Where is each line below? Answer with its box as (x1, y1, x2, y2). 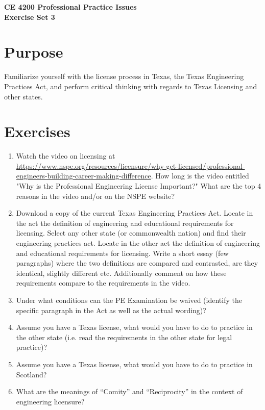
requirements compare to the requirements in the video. (16, 277, 190, 288)
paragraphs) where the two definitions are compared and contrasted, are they (16, 258, 258, 268)
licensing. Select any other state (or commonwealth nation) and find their (16, 227, 246, 238)
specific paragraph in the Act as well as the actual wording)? (16, 304, 206, 315)
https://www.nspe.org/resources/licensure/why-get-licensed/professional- (16, 160, 245, 171)
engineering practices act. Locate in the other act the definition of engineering (16, 237, 260, 248)
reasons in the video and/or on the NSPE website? (16, 190, 175, 201)
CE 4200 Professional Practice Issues (4, 2, 137, 12)
